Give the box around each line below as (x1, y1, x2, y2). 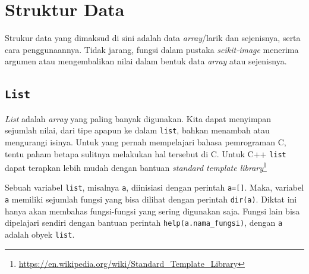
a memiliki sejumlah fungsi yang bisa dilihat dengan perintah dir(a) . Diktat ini (5, 193, 297, 205)
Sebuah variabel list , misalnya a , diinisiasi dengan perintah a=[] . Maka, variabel (5, 181, 304, 194)
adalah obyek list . (5, 228, 75, 240)
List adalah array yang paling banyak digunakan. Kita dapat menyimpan (5, 112, 272, 124)
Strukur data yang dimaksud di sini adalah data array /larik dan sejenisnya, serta (5, 32, 301, 44)
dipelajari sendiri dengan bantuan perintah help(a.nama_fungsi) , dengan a (5, 216, 283, 229)
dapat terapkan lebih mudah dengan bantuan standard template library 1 (5, 160, 267, 173)
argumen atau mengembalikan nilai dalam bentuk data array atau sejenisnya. (5, 55, 287, 67)
